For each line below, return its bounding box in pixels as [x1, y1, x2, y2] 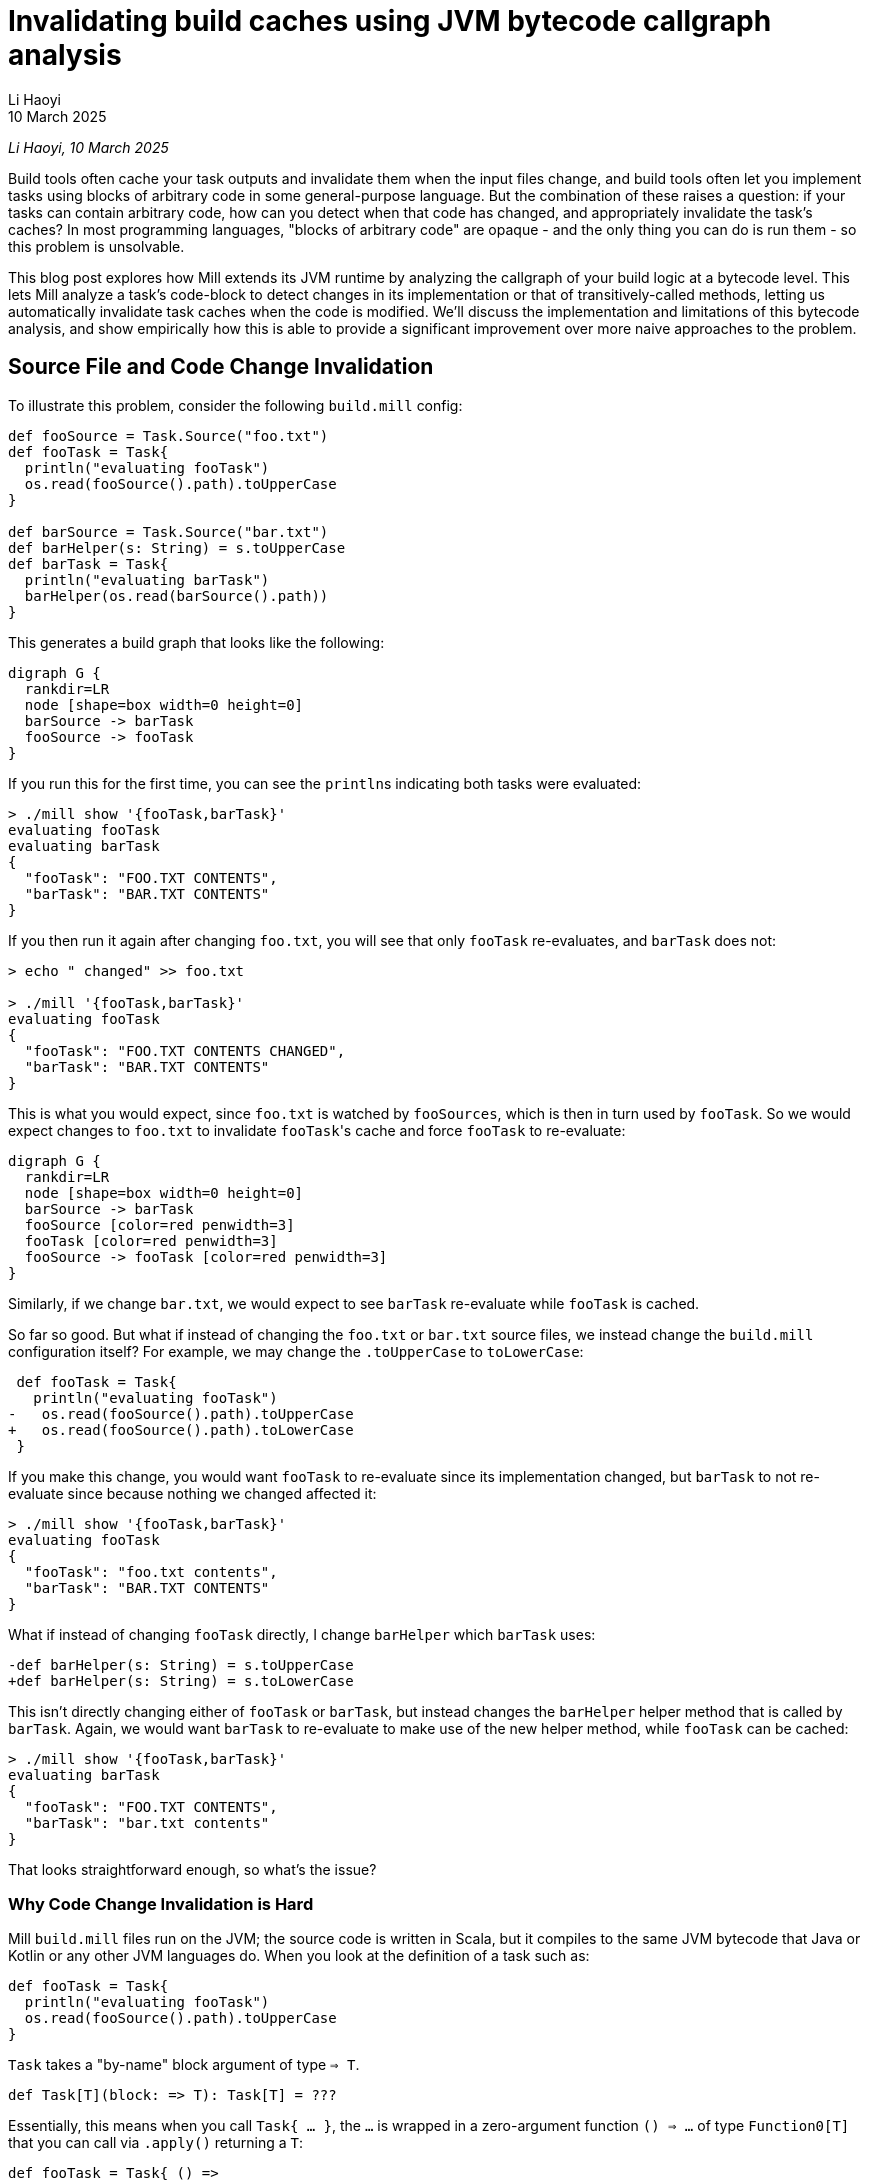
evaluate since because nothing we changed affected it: [8, 1484, 377, 1502]
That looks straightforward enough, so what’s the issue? [8, 1860, 377, 1878]
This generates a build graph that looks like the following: [8, 633, 385, 651]
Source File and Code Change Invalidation [8, 354, 434, 380]
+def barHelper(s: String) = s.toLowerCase [8, 1672, 354, 1689]
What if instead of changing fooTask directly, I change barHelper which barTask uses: [8, 1625, 596, 1643]
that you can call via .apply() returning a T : [8, 2134, 304, 2152]
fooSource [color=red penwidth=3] [24, 1216, 295, 1233]
